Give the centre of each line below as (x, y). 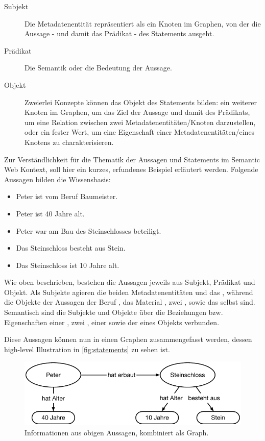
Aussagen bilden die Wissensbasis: (57, 179)
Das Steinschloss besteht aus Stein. (71, 248)
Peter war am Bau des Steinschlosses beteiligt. (89, 230)
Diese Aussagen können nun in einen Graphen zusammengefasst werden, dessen (128, 339)
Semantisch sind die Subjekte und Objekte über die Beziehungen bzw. (114, 312)
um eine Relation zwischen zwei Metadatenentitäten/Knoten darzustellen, (140, 122)
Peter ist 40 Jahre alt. (50, 213)
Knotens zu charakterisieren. (69, 142)
